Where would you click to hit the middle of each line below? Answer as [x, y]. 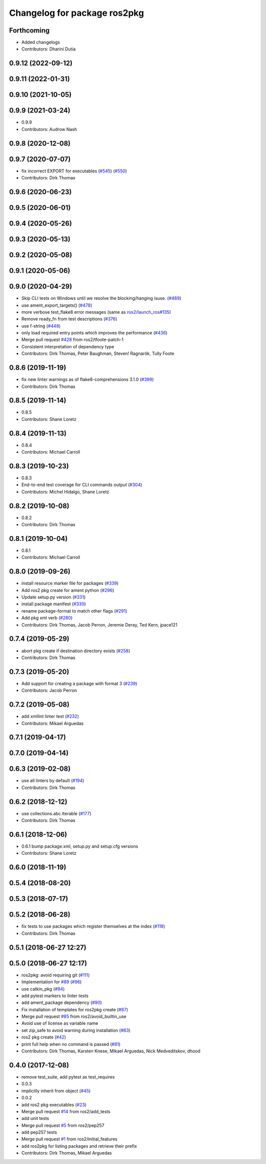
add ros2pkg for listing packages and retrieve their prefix [79, 1146]
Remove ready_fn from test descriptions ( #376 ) [69, 319]
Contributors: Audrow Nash [49, 129]
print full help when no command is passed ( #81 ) [71, 1044]
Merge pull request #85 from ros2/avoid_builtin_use [74, 1017]
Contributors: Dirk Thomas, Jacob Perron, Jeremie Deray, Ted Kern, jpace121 [99, 624]
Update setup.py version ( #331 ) [53, 597]
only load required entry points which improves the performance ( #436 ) [94, 333]
